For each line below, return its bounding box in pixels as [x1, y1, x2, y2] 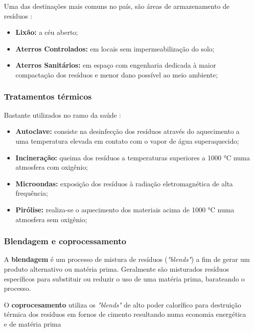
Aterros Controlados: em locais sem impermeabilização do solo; [15, 43, 214, 53]
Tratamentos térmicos [4, 90, 92, 102]
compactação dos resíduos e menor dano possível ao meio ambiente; [15, 69, 218, 79]
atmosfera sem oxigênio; [15, 214, 87, 224]
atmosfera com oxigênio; [15, 162, 88, 172]
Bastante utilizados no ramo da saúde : [4, 109, 121, 120]
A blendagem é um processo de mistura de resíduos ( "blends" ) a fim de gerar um [4, 254, 250, 264]
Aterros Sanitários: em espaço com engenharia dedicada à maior [15, 60, 216, 70]
